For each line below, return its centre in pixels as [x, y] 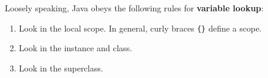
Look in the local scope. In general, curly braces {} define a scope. [140, 28]
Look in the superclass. [61, 68]
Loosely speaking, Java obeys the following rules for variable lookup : [134, 8]
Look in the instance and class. [76, 48]
